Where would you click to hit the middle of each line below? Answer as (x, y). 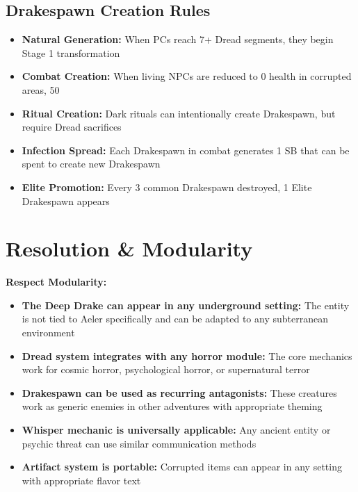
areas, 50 (41, 89)
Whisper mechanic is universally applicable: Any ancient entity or (176, 430)
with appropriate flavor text (81, 480)
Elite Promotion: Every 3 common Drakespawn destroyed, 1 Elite (167, 187)
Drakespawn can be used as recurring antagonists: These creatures (179, 392)
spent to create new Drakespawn (91, 164)
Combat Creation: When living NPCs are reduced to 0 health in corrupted (187, 76)
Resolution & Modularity (129, 248)
